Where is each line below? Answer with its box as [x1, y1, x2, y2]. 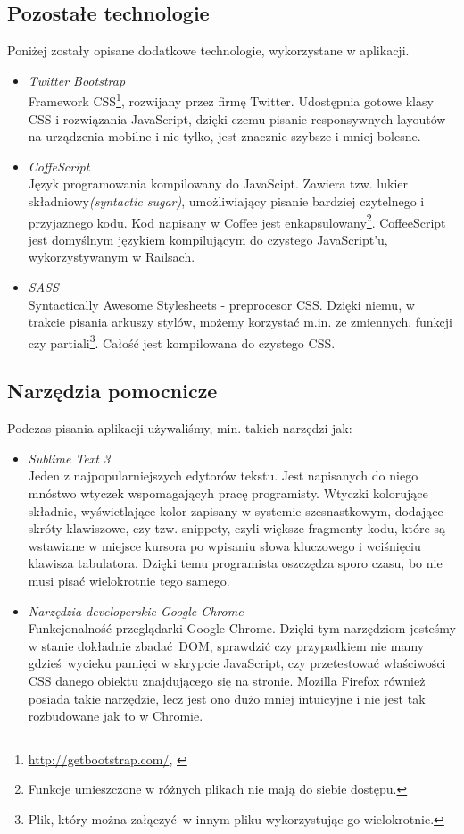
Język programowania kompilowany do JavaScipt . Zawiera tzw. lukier [28, 174, 409, 193]
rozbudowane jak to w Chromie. [28, 706, 203, 725]
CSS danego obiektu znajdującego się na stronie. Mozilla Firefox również [28, 671, 426, 689]
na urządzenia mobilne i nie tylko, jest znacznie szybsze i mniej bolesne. [28, 127, 421, 146]
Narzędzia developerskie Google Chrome [28, 601, 244, 620]
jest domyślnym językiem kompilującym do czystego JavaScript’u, [28, 229, 388, 248]
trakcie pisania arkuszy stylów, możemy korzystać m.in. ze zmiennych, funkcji [28, 313, 453, 331]
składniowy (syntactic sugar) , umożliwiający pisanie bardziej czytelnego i [28, 192, 425, 211]
